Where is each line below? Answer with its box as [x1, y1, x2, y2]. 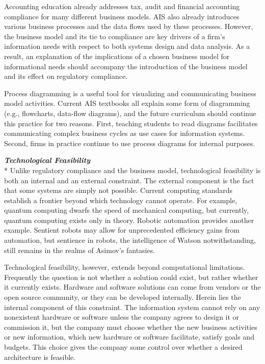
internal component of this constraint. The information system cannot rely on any [4, 301, 260, 312]
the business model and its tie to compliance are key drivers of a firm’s [4, 31, 225, 41]
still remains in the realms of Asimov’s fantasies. [4, 244, 155, 255]
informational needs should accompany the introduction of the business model [4, 61, 248, 71]
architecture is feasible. [4, 351, 76, 362]
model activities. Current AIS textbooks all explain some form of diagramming [4, 98, 250, 108]
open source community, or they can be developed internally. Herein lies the [4, 292, 241, 302]
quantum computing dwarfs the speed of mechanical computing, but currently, [4, 205, 249, 215]
